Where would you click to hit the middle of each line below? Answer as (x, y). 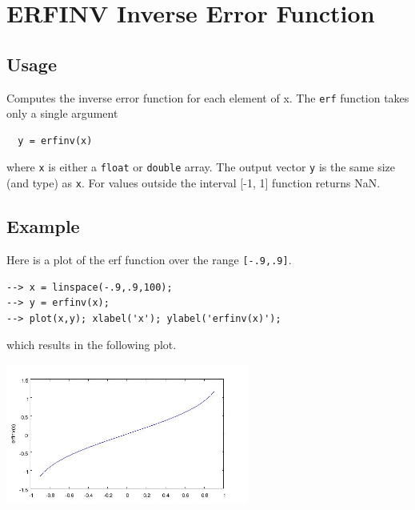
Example (43, 226)
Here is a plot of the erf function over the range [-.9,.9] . (149, 259)
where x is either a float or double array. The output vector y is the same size (201, 167)
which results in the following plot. (92, 345)
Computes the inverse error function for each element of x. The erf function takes (208, 97)
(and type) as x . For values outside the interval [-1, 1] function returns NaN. (194, 183)
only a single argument (62, 113)
